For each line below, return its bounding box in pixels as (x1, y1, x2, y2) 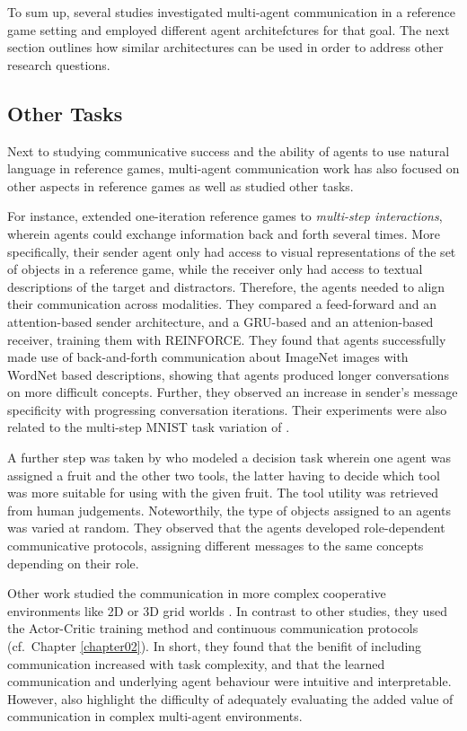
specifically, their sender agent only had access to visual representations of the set (7, 242, 456, 260)
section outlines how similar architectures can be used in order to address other (7, 38, 444, 57)
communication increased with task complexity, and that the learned (7, 654, 385, 673)
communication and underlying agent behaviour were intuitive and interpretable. (7, 672, 452, 691)
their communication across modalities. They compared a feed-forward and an (7, 295, 436, 313)
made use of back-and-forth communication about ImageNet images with (7, 348, 409, 366)
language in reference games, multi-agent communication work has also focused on (7, 159, 460, 178)
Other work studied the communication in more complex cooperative (7, 584, 386, 603)
